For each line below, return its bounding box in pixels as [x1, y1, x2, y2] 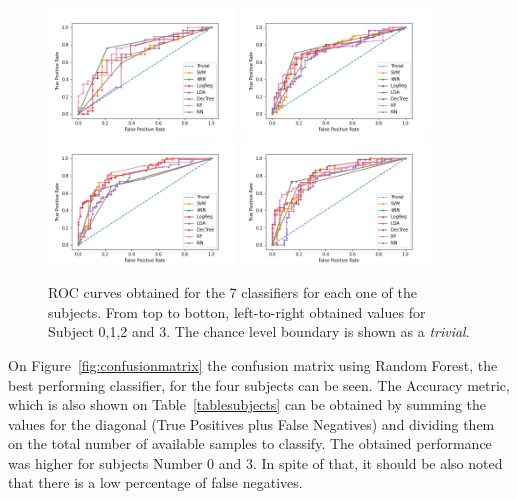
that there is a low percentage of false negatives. [8, 472, 303, 493]
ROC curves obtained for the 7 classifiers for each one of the [48, 282, 417, 303]
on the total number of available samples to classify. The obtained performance [8, 433, 492, 454]
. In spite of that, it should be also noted [252, 452, 503, 473]
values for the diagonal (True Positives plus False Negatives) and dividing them [8, 413, 495, 434]
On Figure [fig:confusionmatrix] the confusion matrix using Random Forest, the [8, 354, 498, 375]
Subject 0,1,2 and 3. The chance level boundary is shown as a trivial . [48, 321, 470, 342]
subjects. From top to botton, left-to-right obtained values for [48, 301, 426, 322]
